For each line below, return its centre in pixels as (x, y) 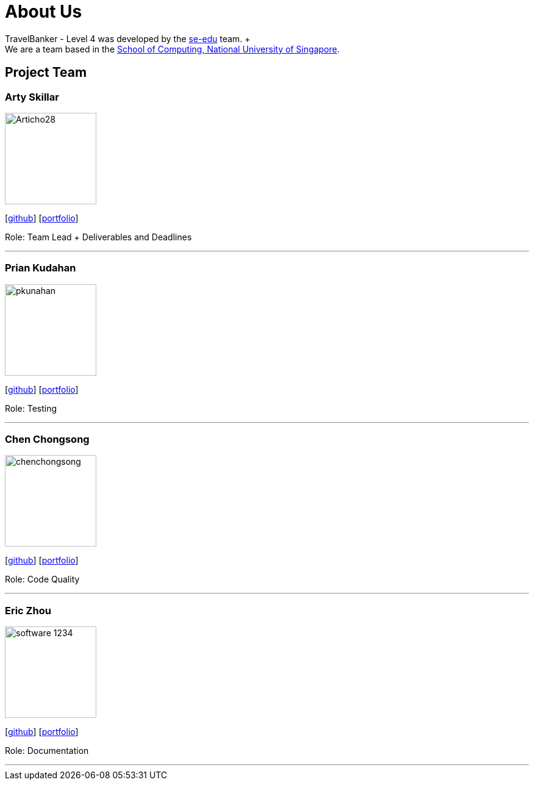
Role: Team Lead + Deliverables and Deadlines (98, 237)
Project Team (46, 73)
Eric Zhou (28, 610)
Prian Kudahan (41, 268)
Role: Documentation (47, 751)
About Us (44, 12)
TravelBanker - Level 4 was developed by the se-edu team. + (128, 38)
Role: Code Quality (42, 579)
